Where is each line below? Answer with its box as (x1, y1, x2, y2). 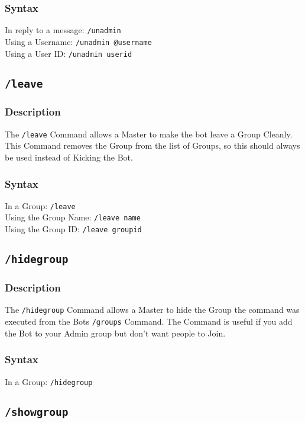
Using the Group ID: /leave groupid (5, 223, 142, 235)
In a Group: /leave (5, 199, 76, 211)
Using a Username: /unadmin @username (5, 35, 152, 47)
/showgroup (5, 405, 69, 418)
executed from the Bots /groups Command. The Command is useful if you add (5, 315, 293, 328)
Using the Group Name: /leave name (5, 211, 141, 223)
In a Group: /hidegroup (5, 375, 93, 387)
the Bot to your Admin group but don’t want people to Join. (5, 326, 226, 339)
